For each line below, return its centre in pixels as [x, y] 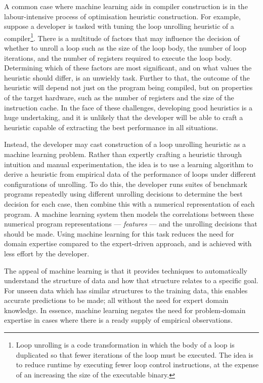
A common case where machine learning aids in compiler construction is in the [126, 6]
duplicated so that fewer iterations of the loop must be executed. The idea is [135, 354]
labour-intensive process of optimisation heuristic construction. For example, [122, 16]
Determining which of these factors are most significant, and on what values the [128, 68]
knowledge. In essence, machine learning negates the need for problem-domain [125, 310]
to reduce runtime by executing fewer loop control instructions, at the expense [137, 365]
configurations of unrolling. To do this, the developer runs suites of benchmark [126, 184]
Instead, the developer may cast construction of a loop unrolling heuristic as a [125, 144]
